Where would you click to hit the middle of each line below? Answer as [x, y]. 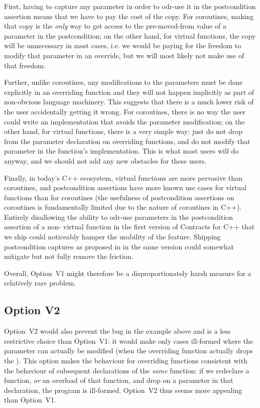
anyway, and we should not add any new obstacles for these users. [105, 160]
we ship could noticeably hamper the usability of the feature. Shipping [112, 237]
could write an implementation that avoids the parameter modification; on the [124, 121]
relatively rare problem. [40, 283]
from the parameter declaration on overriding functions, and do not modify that [127, 141]
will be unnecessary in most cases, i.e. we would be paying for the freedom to [123, 45]
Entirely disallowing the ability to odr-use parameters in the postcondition [119, 217]
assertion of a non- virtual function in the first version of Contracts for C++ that [129, 227]
